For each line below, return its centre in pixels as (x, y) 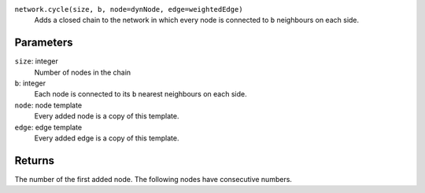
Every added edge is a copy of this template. (107, 138)
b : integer (30, 83)
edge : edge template (48, 127)
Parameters (44, 43)
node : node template (48, 105)
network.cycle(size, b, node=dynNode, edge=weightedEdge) (129, 9)
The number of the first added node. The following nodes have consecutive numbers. (153, 179)
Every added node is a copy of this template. (107, 116)
